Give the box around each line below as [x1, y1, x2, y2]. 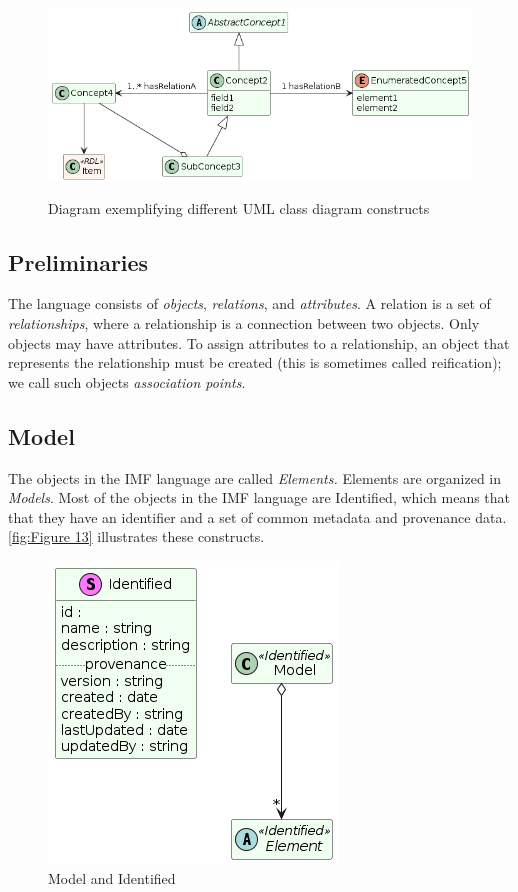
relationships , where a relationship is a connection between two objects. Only [8, 312, 480, 333]
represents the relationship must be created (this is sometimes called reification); [8, 352, 502, 373]
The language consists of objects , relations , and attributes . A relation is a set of [8, 293, 491, 314]
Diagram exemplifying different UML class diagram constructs [48, 197, 430, 218]
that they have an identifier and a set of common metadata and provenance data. [8, 506, 507, 527]
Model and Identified [48, 867, 176, 888]
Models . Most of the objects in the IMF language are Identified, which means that [8, 487, 511, 508]
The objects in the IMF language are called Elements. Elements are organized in [8, 467, 502, 488]
